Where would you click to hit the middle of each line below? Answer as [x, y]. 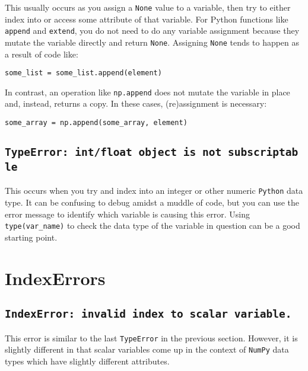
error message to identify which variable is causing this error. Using [127, 214]
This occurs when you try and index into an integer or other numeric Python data [154, 191]
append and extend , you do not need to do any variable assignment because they [152, 31]
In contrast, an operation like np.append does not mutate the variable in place [147, 92]
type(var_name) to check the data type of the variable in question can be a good [153, 226]
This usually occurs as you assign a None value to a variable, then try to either [148, 7]
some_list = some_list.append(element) [83, 73]
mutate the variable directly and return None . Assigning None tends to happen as [152, 42]
